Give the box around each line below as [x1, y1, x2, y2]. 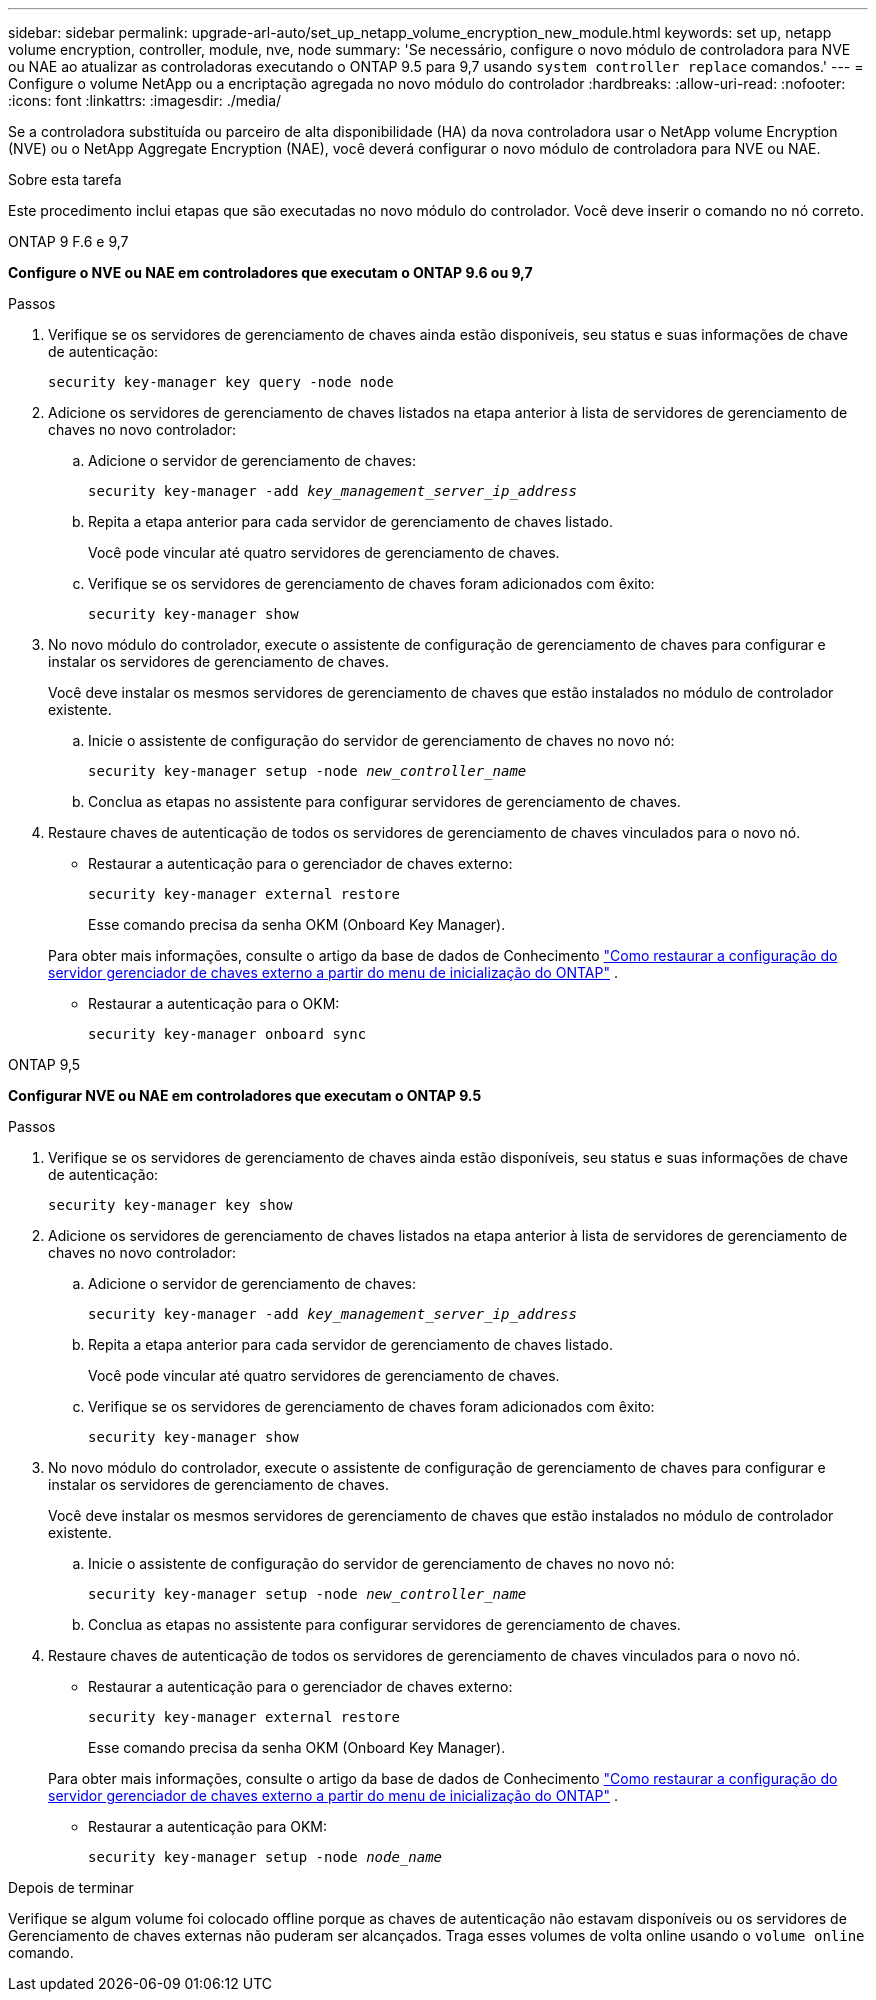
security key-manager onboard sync [88, 1026, 367, 1042]
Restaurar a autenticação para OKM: [88, 1818, 328, 1835]
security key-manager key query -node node [48, 374, 394, 390]
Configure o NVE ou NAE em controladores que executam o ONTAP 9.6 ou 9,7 [8, 264, 533, 281]
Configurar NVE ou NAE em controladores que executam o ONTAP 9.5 [8, 1087, 482, 1104]
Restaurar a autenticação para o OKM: [88, 995, 340, 1012]
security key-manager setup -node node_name [88, 1849, 443, 1865]
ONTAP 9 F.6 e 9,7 [8, 233, 129, 250]
